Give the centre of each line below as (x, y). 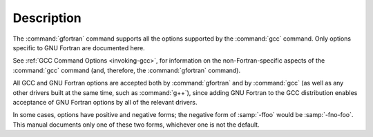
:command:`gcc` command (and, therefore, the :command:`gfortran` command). (127, 70)
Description (47, 18)
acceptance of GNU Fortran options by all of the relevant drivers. (105, 102)
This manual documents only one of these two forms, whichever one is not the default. (136, 125)
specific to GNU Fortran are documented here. (79, 48)
